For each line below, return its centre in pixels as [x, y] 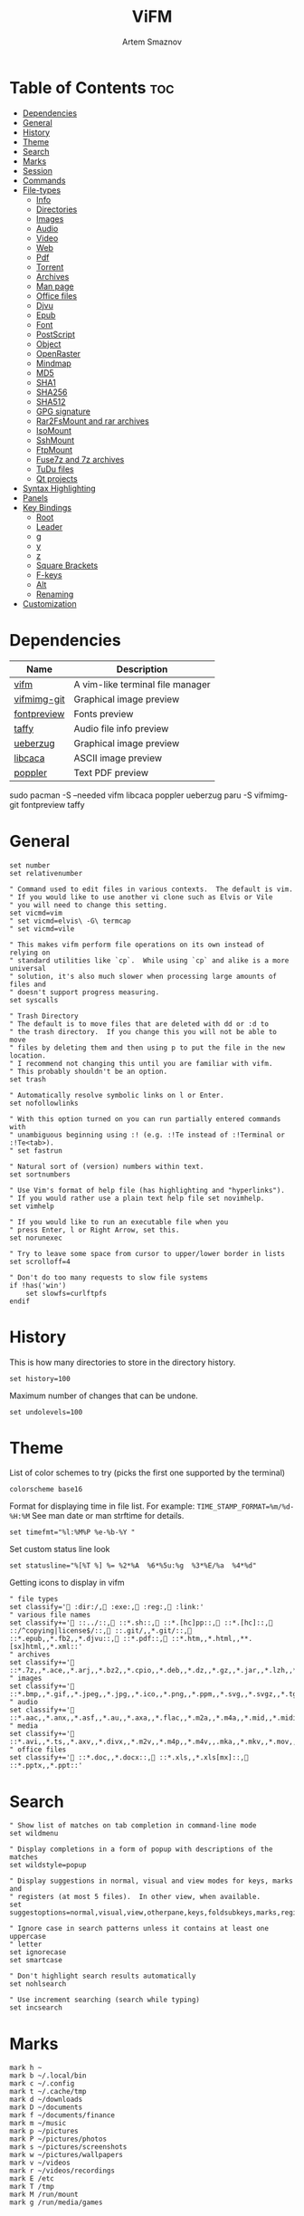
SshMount [55, 440]
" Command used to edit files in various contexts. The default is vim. [152, 889]
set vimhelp [32, 1206]
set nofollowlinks [44, 1103]
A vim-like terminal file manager [142, 684]
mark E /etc [32, 2179]
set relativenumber [46, 873]
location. [28, 1055]
